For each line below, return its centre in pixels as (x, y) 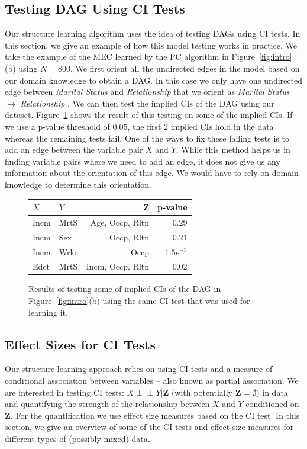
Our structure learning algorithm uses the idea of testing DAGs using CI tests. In (153, 33)
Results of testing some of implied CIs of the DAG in (125, 289)
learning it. (48, 312)
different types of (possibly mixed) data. (77, 439)
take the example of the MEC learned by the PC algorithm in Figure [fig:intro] (148, 57)
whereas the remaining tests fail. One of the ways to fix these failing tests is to (147, 138)
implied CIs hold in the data (222, 126)
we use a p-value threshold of (57, 126)
